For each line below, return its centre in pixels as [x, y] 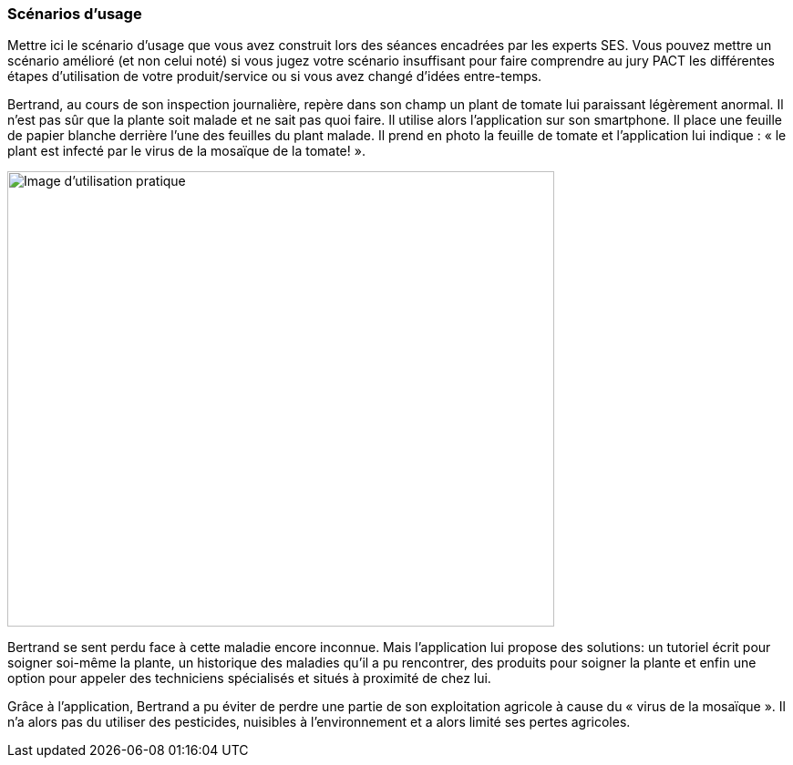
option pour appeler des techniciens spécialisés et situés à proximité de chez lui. [249, 678]
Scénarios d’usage [75, 14]
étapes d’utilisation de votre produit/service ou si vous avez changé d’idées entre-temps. [275, 76]
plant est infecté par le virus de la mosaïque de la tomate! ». [186, 151]
